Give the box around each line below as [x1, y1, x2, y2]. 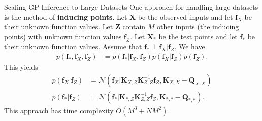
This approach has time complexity [4, 105, 114, 115]
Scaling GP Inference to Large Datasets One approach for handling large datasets [4, 2, 258, 12]
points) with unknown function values [4, 31, 122, 42]
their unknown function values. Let [4, 21, 113, 32]
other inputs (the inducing [157, 21, 239, 32]
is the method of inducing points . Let [4, 11, 127, 22]
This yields [4, 62, 38, 72]
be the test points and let [158, 31, 238, 42]
